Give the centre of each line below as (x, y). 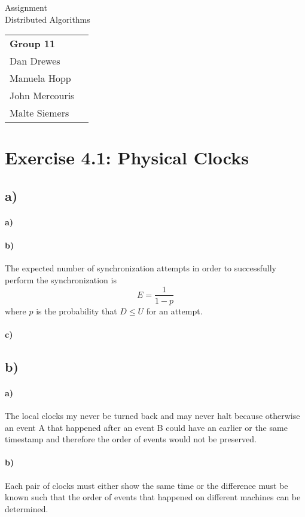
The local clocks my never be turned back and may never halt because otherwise (152, 415)
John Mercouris (42, 96)
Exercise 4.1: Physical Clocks (127, 157)
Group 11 (33, 44)
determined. (27, 508)
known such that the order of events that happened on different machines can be (153, 497)
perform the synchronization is (61, 279)
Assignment (26, 7)
